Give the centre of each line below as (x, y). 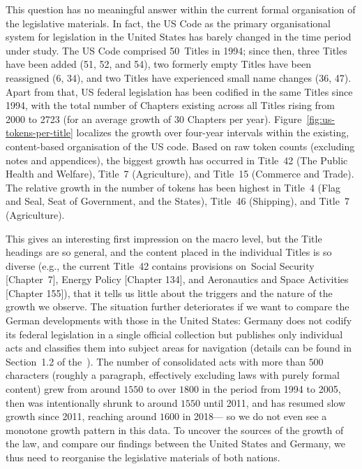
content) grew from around (63, 389)
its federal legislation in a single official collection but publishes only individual (174, 334)
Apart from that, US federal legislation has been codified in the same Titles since (179, 91)
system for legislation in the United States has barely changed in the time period (179, 37)
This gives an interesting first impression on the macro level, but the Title (164, 238)
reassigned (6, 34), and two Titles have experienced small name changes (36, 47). (179, 77)
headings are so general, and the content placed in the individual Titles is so (169, 252)
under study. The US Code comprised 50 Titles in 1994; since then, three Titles (176, 50)
